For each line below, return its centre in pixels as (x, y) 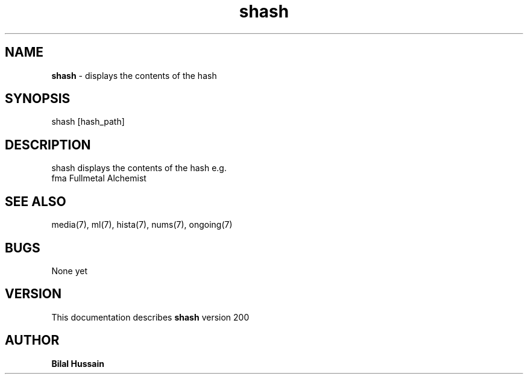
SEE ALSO (36, 201)
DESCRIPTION (48, 145)
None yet (70, 271)
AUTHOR (32, 340)
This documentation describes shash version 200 (150, 317)
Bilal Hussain (78, 363)
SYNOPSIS (38, 99)
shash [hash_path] (88, 122)
